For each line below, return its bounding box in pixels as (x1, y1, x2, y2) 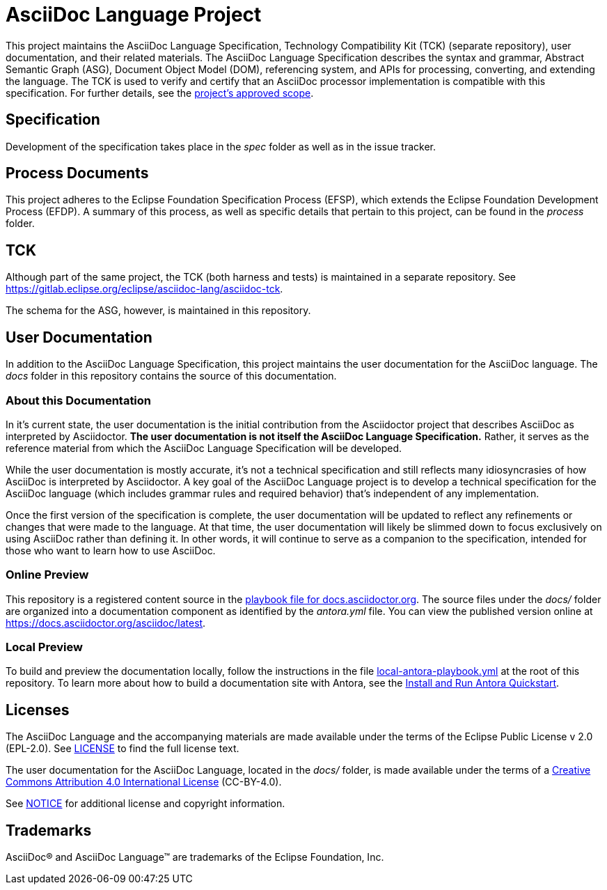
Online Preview (6, 568, 89, 582)
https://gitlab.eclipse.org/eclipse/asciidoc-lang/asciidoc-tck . (6, 283, 283, 295)
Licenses (6, 701, 70, 719)
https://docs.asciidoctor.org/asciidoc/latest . (6, 616, 206, 629)
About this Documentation (6, 393, 152, 407)
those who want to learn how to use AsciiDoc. (6, 544, 216, 556)
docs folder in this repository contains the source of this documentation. (6, 370, 337, 382)
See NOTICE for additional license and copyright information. (6, 797, 285, 810)
